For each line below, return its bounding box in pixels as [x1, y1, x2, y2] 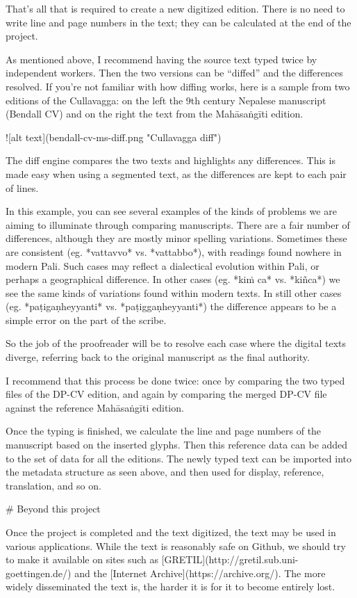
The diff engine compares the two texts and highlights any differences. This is [6, 153, 335, 168]
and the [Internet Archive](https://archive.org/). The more [74, 565, 326, 580]
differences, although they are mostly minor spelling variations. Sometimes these [6, 231, 347, 245]
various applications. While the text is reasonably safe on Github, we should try [6, 538, 346, 553]
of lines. [6, 180, 39, 195]
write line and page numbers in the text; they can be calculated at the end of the [6, 15, 351, 29]
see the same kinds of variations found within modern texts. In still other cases [6, 285, 342, 300]
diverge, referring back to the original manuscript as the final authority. [6, 350, 310, 364]
